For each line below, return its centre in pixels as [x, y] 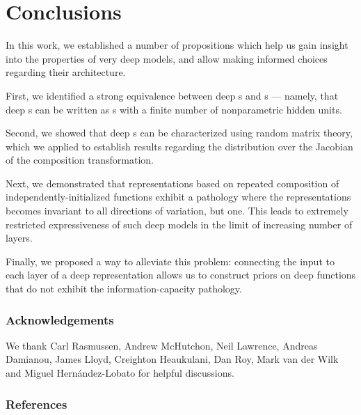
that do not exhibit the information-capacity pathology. [124, 289]
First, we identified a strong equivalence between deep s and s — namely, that [172, 95]
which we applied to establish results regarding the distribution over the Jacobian [179, 146]
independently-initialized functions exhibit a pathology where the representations [178, 197]
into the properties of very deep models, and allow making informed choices [167, 58]
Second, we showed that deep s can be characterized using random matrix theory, [179, 133]
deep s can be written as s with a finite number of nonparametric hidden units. [174, 109]
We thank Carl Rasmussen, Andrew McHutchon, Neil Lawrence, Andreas [162, 345]
